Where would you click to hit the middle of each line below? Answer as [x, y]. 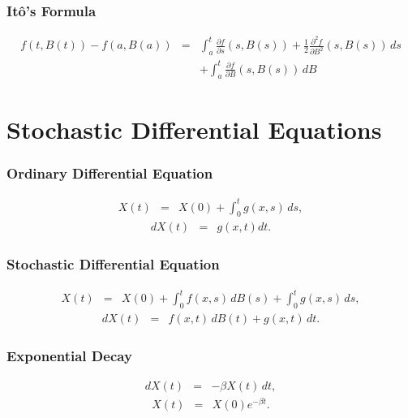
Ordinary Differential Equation [110, 172]
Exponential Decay [69, 355]
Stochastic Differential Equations [194, 129]
